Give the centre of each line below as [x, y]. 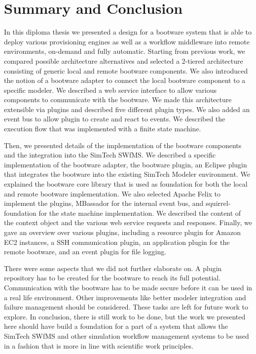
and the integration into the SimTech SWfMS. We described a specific [110, 155]
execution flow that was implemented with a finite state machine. [103, 129]
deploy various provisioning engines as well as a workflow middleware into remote [127, 41]
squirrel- [218, 203]
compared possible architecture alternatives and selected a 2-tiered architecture [124, 60]
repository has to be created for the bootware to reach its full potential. [112, 278]
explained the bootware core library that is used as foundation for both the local [126, 184]
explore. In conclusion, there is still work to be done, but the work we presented [125, 316]
